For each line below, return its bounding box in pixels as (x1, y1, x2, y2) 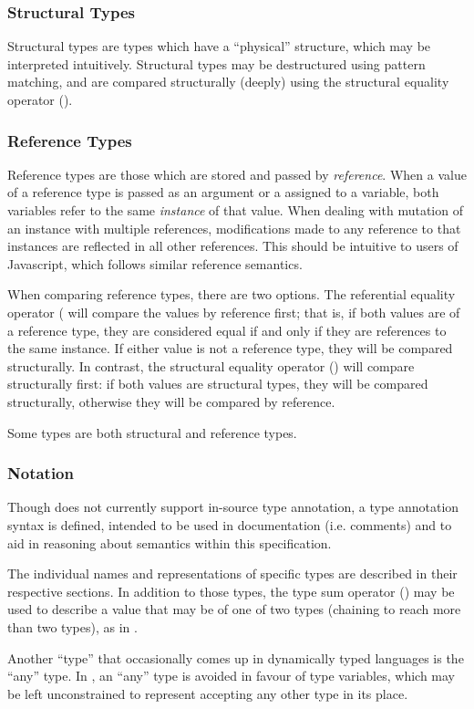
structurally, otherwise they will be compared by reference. (7, 391, 335, 411)
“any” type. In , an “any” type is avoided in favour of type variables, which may (7, 666, 456, 685)
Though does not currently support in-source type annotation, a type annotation (7, 497, 459, 516)
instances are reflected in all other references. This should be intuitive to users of (7, 236, 459, 255)
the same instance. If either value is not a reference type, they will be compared (7, 339, 453, 358)
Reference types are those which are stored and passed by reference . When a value (7, 164, 467, 183)
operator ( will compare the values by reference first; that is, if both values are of (7, 302, 460, 321)
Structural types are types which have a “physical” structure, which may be (7, 36, 431, 56)
